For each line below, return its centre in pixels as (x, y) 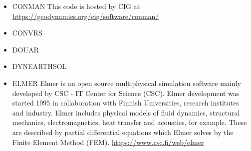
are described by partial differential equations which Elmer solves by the (123, 132)
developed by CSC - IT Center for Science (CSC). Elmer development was (126, 93)
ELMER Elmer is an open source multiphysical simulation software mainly (126, 83)
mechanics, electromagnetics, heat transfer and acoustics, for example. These (129, 122)
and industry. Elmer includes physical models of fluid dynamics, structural (126, 112)
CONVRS (27, 33)
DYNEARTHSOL (39, 66)
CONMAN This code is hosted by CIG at (76, 6)
